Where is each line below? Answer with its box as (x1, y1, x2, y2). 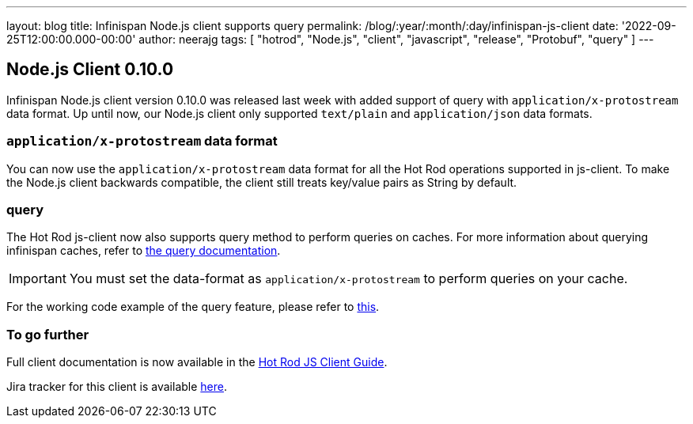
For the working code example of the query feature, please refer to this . (6, 300, 380, 314)
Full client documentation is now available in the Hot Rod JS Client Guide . (6, 355, 388, 369)
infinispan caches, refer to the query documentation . (6, 244, 281, 258)
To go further (6, 326, 89, 343)
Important (9, 271, 66, 287)
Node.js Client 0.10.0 (6, 59, 174, 80)
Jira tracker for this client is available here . (6, 380, 228, 394)
